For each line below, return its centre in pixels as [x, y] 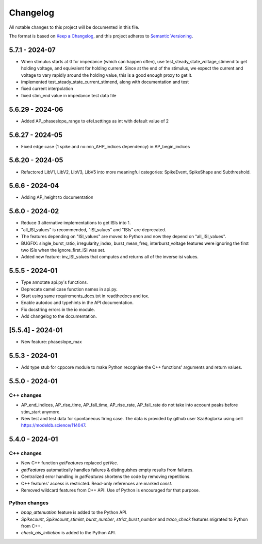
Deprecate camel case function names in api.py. [69, 289]
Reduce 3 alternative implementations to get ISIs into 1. [76, 223]
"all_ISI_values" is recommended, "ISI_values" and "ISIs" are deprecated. [94, 229]
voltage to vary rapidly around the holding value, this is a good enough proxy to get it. [107, 75]
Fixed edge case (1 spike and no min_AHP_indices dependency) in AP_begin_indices [106, 146]
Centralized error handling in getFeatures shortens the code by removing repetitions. [106, 476]
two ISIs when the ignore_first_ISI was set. [63, 250]
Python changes [29, 503]
